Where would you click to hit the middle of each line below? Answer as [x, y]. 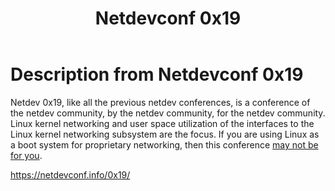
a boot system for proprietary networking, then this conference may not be [164, 144]
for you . [26, 155]
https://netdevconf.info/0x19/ [70, 174]
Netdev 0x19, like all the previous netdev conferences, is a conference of [160, 102]
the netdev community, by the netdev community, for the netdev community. [168, 113]
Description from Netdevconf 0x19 [157, 74]
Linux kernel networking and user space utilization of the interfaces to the [162, 123]
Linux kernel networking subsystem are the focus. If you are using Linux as [165, 134]
